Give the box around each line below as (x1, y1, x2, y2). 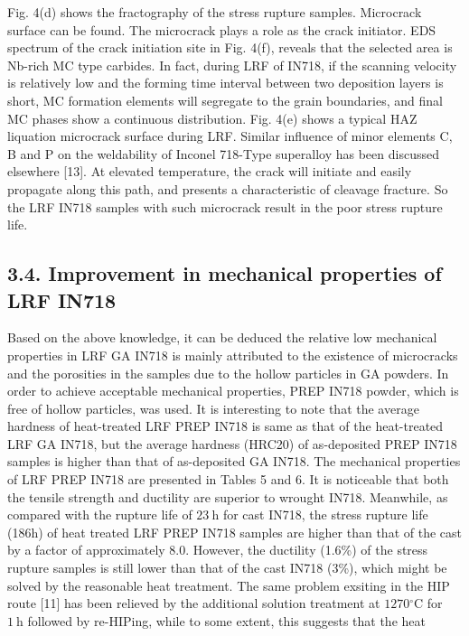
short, (7, 90, 40, 109)
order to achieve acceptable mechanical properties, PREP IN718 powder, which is (7, 381, 459, 400)
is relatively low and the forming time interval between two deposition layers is (7, 73, 444, 92)
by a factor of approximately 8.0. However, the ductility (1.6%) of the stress (7, 540, 428, 559)
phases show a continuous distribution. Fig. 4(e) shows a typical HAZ (32, 108, 417, 127)
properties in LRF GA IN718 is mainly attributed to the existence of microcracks (7, 345, 458, 364)
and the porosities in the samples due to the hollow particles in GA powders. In (7, 363, 449, 382)
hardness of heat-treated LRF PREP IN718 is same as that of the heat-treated (7, 416, 444, 435)
